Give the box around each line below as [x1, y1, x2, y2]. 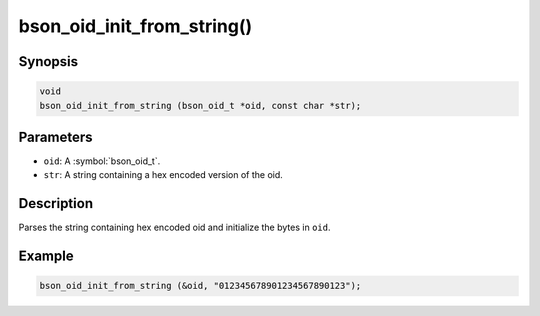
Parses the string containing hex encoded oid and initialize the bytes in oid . [18, 221, 331, 234]
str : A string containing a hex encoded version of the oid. [43, 169, 284, 181]
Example [18, 248, 74, 265]
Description [18, 195, 94, 212]
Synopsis [18, 53, 79, 70]
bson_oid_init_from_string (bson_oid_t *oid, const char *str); [39, 100, 362, 111]
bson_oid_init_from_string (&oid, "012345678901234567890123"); [39, 280, 362, 292]
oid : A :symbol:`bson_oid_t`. [43, 155, 161, 167]
